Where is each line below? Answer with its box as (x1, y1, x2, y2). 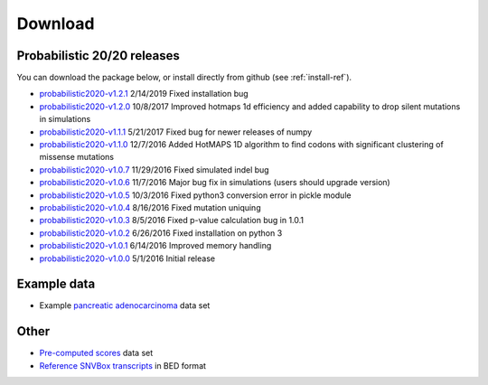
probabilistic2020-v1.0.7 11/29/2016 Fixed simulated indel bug (39, 164, 270, 175)
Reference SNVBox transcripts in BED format (39, 360, 207, 371)
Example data (16, 277, 96, 292)
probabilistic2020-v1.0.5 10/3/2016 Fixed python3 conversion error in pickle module (39, 190, 352, 201)
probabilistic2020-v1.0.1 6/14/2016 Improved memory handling (39, 240, 272, 251)
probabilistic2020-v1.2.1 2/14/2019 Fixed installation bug (39, 89, 249, 99)
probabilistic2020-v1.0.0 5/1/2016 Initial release (39, 253, 216, 264)
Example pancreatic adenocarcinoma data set (39, 300, 211, 311)
